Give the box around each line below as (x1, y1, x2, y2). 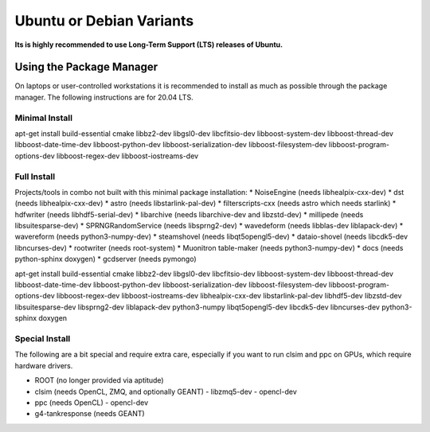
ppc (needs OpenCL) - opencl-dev (34, 398, 149, 407)
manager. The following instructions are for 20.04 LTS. (14, 92, 194, 102)
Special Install (14, 333, 71, 344)
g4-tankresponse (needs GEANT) (34, 409, 145, 418)
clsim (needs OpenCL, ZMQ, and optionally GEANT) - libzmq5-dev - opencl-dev (34, 387, 298, 396)
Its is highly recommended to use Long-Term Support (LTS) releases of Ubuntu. (14, 40, 283, 49)
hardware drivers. (14, 360, 73, 370)
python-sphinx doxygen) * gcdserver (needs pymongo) (14, 255, 197, 264)
